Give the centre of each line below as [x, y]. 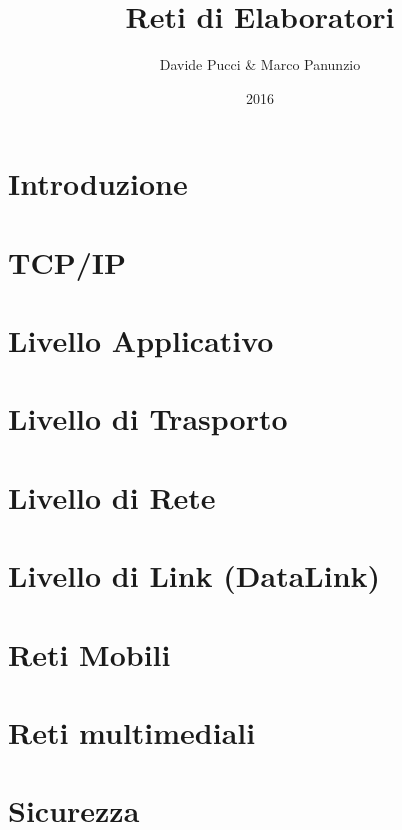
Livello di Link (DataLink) [194, 575]
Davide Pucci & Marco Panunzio [260, 64]
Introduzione [98, 183]
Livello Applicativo [141, 340]
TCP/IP [67, 261]
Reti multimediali [132, 731]
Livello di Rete [112, 496]
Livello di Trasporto [148, 418]
